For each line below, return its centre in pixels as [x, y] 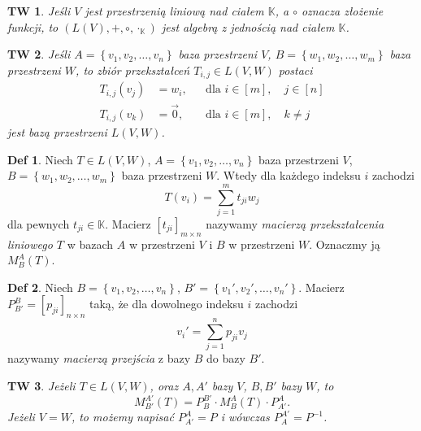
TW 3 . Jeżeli [41, 385]
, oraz [164, 385]
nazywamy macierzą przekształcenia [295, 223]
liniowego [30, 244]
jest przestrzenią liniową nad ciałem [174, 11]
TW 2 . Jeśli [39, 54]
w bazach [90, 244]
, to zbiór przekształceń [133, 70]
